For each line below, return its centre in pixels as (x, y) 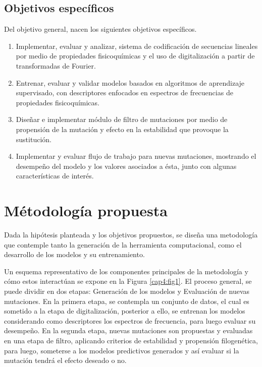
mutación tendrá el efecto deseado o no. (65, 360)
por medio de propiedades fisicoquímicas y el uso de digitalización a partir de (135, 56)
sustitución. (34, 139)
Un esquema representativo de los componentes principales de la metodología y (126, 271)
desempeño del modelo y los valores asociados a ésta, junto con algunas (126, 166)
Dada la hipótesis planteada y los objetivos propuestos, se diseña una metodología (131, 235)
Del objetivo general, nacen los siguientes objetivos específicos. (100, 29)
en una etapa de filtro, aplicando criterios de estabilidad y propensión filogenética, (131, 340)
